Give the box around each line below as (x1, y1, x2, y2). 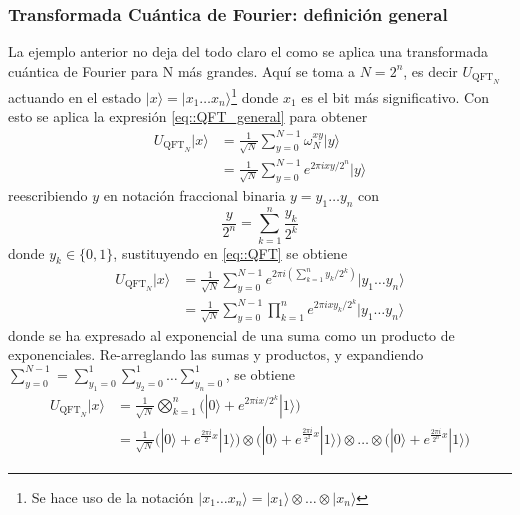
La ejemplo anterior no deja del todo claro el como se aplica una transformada (8, 41, 489, 62)
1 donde (231, 84, 279, 107)
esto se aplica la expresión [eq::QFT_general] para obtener (8, 106, 368, 127)
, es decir (403, 60, 458, 81)
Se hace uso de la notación (31, 486, 194, 507)
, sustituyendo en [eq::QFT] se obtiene (113, 242, 348, 263)
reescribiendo (8, 184, 88, 205)
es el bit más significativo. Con (301, 86, 489, 107)
